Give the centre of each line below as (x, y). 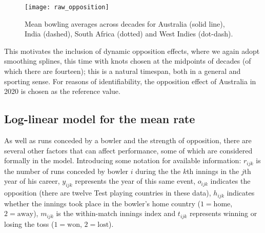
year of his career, (32, 181)
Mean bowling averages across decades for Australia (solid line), (125, 23)
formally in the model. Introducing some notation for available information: (123, 160)
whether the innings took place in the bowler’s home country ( (102, 203)
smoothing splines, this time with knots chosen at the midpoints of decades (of (128, 61)
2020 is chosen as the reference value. (62, 91)
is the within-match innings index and (116, 213)
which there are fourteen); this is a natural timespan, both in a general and (123, 71)
